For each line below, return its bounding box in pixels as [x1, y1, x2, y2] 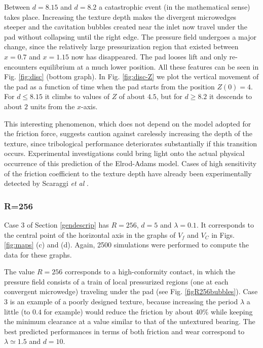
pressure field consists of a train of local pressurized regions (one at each [4, 276, 229, 287]
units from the [30, 101, 75, 111]
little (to [4, 306, 30, 317]
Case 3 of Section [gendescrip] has [4, 219, 109, 230]
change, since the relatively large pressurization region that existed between [4, 41, 239, 52]
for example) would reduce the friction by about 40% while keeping [44, 306, 253, 317]
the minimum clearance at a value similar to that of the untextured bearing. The [4, 316, 255, 327]
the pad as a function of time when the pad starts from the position [4, 81, 215, 91]
